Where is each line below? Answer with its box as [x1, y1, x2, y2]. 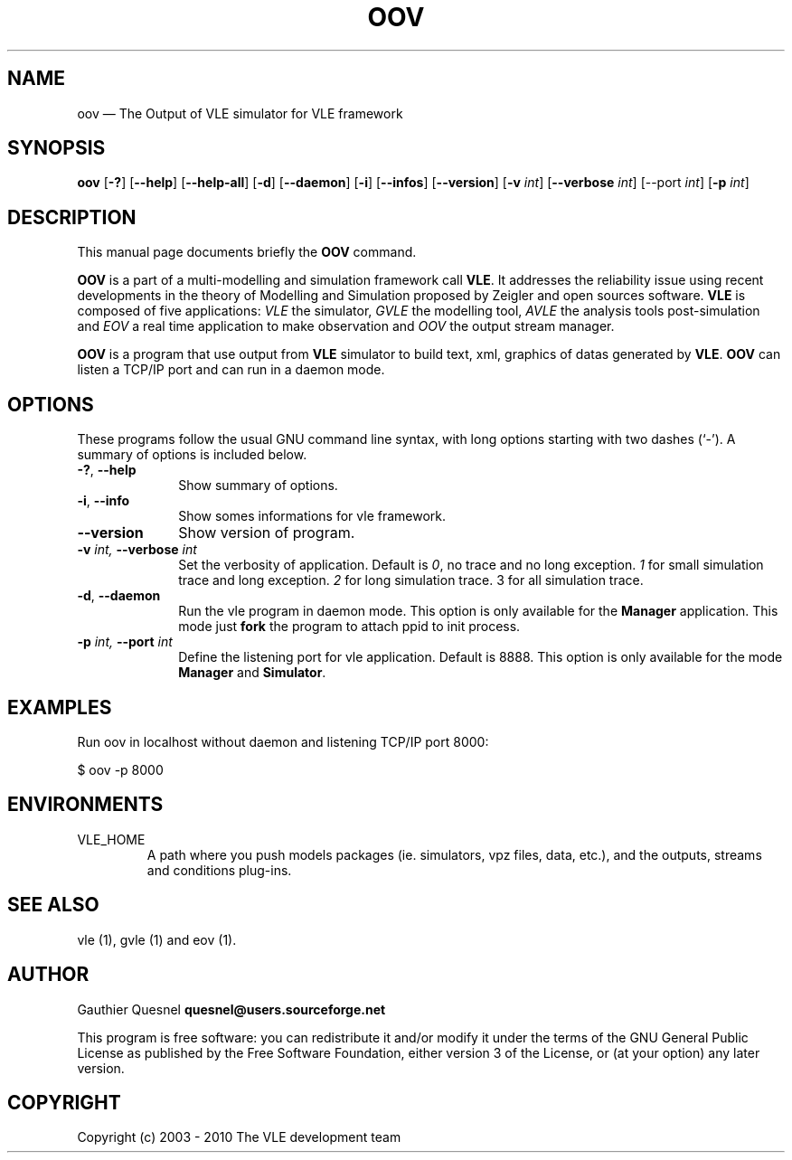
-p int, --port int [77, 634, 173, 650]
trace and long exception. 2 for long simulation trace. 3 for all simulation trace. [178, 572, 644, 589]
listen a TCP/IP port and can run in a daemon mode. [77, 362, 385, 378]
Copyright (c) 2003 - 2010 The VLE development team [77, 1129, 401, 1146]
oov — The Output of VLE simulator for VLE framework [77, 105, 403, 121]
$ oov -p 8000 [77, 761, 164, 778]
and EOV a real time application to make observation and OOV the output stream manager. [77, 318, 615, 335]
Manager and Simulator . [178, 665, 326, 681]
